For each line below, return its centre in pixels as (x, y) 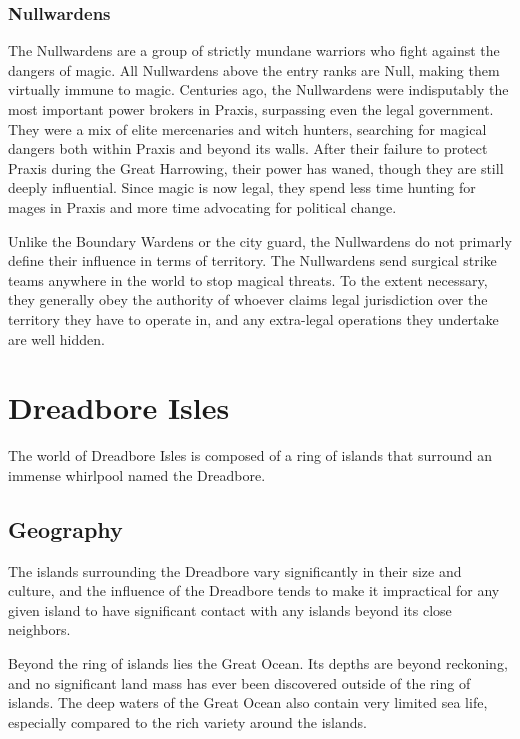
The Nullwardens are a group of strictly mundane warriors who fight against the (254, 50)
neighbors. (39, 629)
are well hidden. (56, 338)
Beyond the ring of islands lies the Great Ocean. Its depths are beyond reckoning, (258, 663)
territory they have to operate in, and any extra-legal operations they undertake (253, 318)
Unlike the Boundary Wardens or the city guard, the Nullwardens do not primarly (260, 240)
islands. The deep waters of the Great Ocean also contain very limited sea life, (248, 702)
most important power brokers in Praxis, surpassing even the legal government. (251, 109)
